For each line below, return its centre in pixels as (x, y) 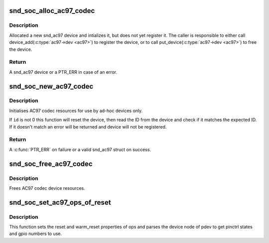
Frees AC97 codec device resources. (47, 188)
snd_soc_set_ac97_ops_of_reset (60, 202)
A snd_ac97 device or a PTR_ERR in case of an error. (63, 72)
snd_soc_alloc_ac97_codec (52, 11)
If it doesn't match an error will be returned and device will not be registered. (88, 126)
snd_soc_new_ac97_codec (51, 86)
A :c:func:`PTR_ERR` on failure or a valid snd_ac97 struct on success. (80, 149)
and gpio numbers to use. (36, 234)
